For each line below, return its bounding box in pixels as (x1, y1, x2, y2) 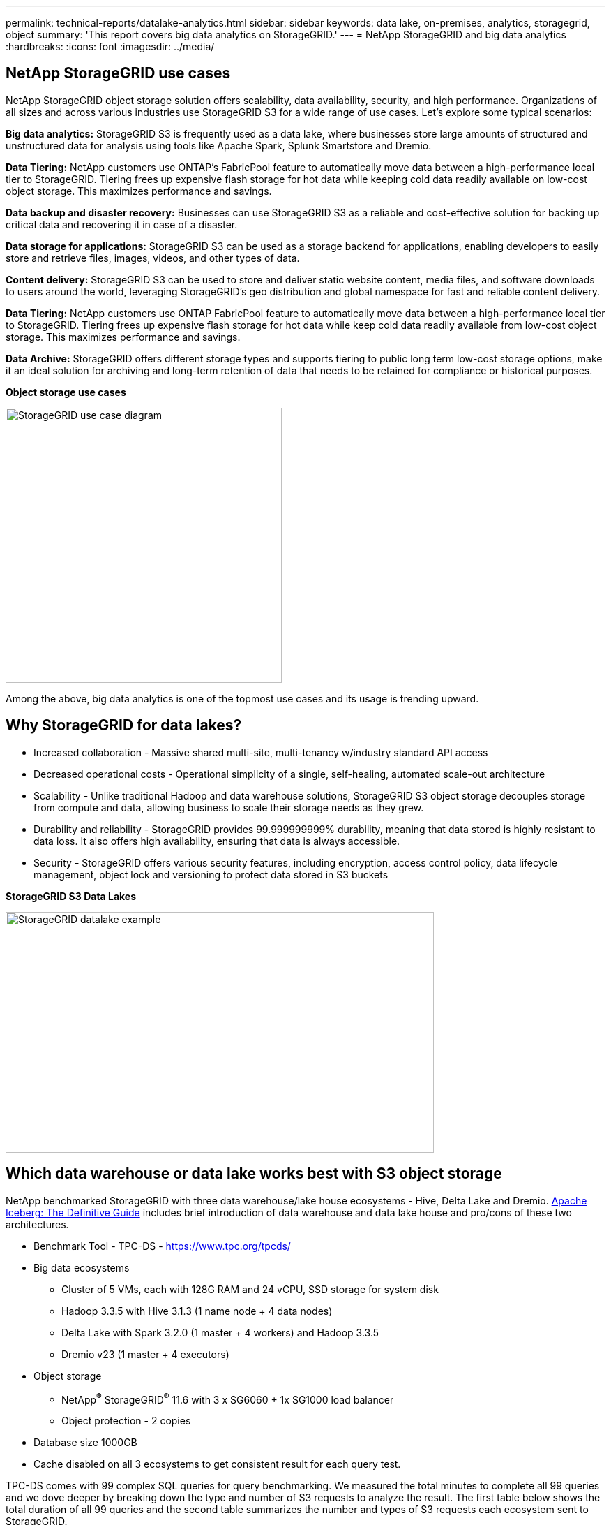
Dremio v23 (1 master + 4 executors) (61, 1348, 229, 1360)
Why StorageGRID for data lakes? (6, 716, 242, 735)
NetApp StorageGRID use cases (6, 64, 231, 82)
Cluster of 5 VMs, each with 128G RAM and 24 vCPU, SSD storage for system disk (61, 1283, 439, 1295)
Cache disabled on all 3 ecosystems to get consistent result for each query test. (33, 1458, 401, 1471)
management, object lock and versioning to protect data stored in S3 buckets (33, 868, 389, 881)
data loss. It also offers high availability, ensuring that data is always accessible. (33, 834, 400, 847)
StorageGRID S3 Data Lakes (6, 890, 137, 902)
